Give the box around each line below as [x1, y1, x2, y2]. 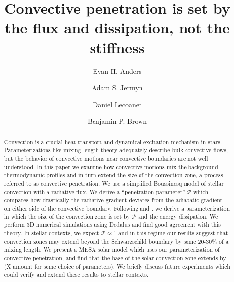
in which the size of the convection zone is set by [4, 212, 130, 220]
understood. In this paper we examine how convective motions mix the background [4, 162, 218, 171]
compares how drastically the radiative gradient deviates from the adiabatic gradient [4, 196, 223, 204]
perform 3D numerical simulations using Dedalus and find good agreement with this [4, 220, 221, 229]
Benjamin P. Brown [87, 116, 147, 126]
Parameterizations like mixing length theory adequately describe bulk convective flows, [4, 146, 228, 154]
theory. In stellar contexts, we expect [4, 228, 99, 237]
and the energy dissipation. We [138, 212, 218, 220]
